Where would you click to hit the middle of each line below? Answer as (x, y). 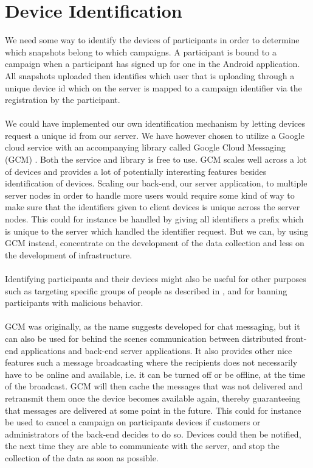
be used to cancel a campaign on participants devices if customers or (133, 422)
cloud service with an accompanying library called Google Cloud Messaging (145, 147)
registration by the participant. (63, 100)
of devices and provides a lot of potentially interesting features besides (136, 171)
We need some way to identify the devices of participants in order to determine (152, 40)
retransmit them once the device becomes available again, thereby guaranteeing (153, 398)
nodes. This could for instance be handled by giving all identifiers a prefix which (154, 219)
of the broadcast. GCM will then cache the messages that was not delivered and (154, 386)
